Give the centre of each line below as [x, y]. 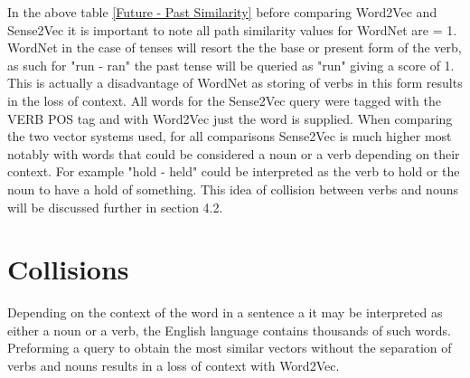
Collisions [68, 269]
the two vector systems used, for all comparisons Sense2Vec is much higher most [230, 136]
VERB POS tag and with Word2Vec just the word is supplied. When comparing [230, 118]
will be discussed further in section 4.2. [115, 207]
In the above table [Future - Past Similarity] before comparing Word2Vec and [222, 12]
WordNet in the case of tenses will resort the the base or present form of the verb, [235, 47]
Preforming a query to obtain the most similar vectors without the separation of [230, 348]
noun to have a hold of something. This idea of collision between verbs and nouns [233, 189]
